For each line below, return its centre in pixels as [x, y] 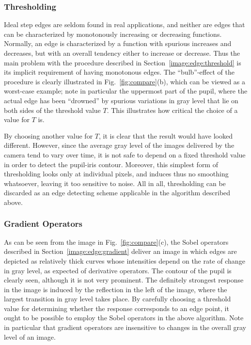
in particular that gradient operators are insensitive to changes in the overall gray [125, 327]
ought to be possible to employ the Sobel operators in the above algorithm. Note [124, 318]
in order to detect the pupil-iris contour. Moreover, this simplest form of [111, 164]
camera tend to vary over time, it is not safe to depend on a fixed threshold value [125, 154]
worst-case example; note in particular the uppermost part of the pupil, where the [126, 91]
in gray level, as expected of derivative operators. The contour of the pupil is [118, 270]
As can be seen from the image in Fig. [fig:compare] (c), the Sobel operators [116, 242]
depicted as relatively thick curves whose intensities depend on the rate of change [125, 260]
